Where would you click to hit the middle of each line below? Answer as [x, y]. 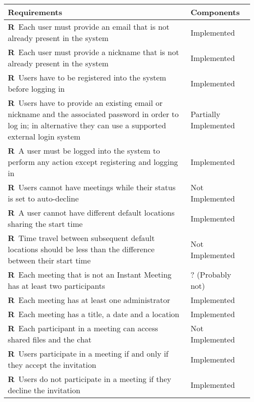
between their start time [49, 260]
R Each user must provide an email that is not [89, 27]
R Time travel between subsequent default [81, 238]
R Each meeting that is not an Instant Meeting [90, 274]
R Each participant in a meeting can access [83, 328]
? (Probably [211, 274]
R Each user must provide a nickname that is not [94, 52]
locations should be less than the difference [81, 249]
